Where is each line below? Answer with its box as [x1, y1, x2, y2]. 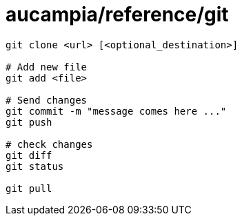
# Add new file [6, 61, 88, 73]
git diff [6, 149, 52, 161]
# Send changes [6, 94, 88, 106]
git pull [6, 182, 52, 194]
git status [6, 160, 64, 172]
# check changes [6, 138, 93, 150]
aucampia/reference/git [6, 3, 229, 26]
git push [6, 116, 52, 128]
